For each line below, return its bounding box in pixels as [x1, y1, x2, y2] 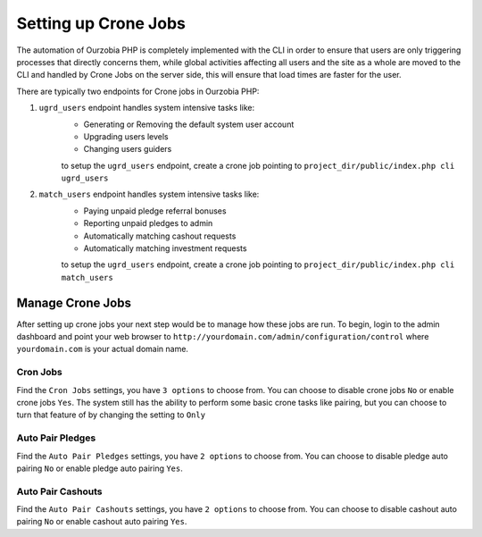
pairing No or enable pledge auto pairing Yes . [16, 463, 183, 474]
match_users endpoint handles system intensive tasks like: [38, 189, 260, 200]
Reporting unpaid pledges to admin [83, 218, 213, 229]
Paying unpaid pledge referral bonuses [83, 206, 227, 216]
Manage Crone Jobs [16, 295, 131, 310]
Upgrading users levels [83, 130, 169, 142]
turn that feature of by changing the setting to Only [16, 409, 205, 420]
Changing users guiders [83, 144, 172, 155]
